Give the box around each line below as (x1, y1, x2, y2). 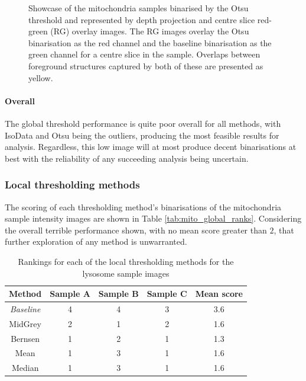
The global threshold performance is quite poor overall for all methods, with (5, 117, 281, 129)
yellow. (28, 71, 53, 84)
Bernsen (11, 332, 40, 344)
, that (274, 223, 294, 236)
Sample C (147, 287, 187, 300)
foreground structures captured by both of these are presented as (28, 59, 263, 72)
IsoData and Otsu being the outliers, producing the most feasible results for (5, 129, 279, 141)
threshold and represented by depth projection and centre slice (28, 13, 255, 25)
